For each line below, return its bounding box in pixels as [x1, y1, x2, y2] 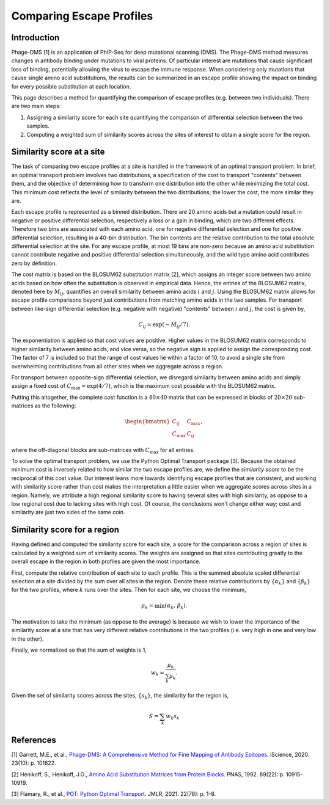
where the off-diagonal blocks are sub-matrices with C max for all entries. [11, 446, 195, 455]
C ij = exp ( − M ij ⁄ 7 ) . [138, 321, 191, 329]
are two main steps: [11, 103, 61, 110]
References [11, 735, 56, 745]
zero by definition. [11, 260, 57, 267]
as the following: [34, 402, 76, 409]
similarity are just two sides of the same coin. [11, 509, 125, 516]
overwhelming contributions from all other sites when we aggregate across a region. [11, 362, 224, 370]
